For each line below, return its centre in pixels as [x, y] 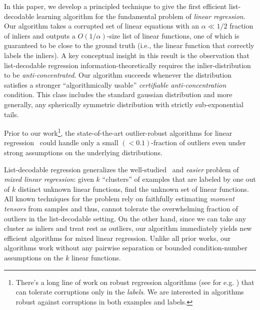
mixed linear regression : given [49, 179]
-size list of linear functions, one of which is [173, 35]
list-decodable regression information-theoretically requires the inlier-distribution [127, 65]
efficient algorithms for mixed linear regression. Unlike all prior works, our [117, 238]
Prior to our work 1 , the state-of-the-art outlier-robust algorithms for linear [118, 132]
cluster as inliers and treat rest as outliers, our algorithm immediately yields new [128, 228]
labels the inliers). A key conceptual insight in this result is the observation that [127, 55]
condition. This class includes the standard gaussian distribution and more [118, 94]
